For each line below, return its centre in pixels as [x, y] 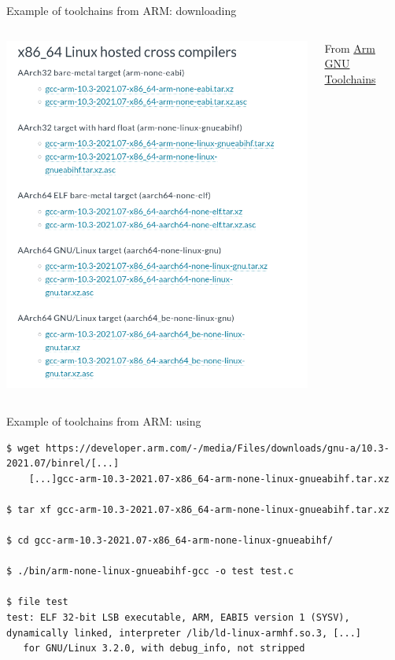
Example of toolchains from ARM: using [104, 420]
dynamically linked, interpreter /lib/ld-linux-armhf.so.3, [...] [184, 633]
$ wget [23, 448]
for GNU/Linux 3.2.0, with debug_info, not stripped [164, 649]
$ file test [37, 602]
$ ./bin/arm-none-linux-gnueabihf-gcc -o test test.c [150, 572]
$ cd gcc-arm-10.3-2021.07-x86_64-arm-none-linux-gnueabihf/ [170, 541]
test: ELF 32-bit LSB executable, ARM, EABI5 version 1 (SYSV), [178, 618]
